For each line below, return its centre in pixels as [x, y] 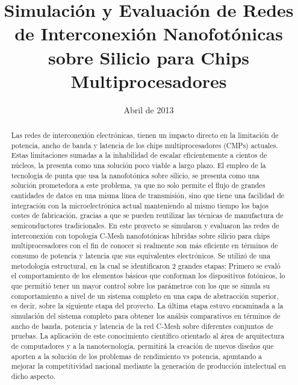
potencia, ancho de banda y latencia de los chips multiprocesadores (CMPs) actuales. [144, 145]
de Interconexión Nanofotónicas [149, 33]
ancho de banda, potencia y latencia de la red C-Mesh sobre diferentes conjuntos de [142, 326]
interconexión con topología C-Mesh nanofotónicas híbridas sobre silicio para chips [141, 235]
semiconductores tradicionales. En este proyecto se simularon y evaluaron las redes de [145, 225]
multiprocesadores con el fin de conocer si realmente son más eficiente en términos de [144, 246]
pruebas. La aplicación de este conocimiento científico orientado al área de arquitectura [148, 336]
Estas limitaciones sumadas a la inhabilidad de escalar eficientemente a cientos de [139, 155]
